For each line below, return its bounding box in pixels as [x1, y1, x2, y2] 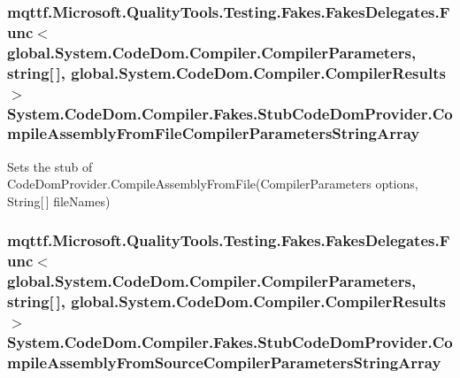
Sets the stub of [7, 157, 93, 175]
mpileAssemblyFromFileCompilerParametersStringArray [7, 122, 420, 144]
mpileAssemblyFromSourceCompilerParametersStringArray [7, 351, 441, 373]
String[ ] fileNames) [7, 191, 111, 210]
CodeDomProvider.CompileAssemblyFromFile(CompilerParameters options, [7, 174, 418, 193]
